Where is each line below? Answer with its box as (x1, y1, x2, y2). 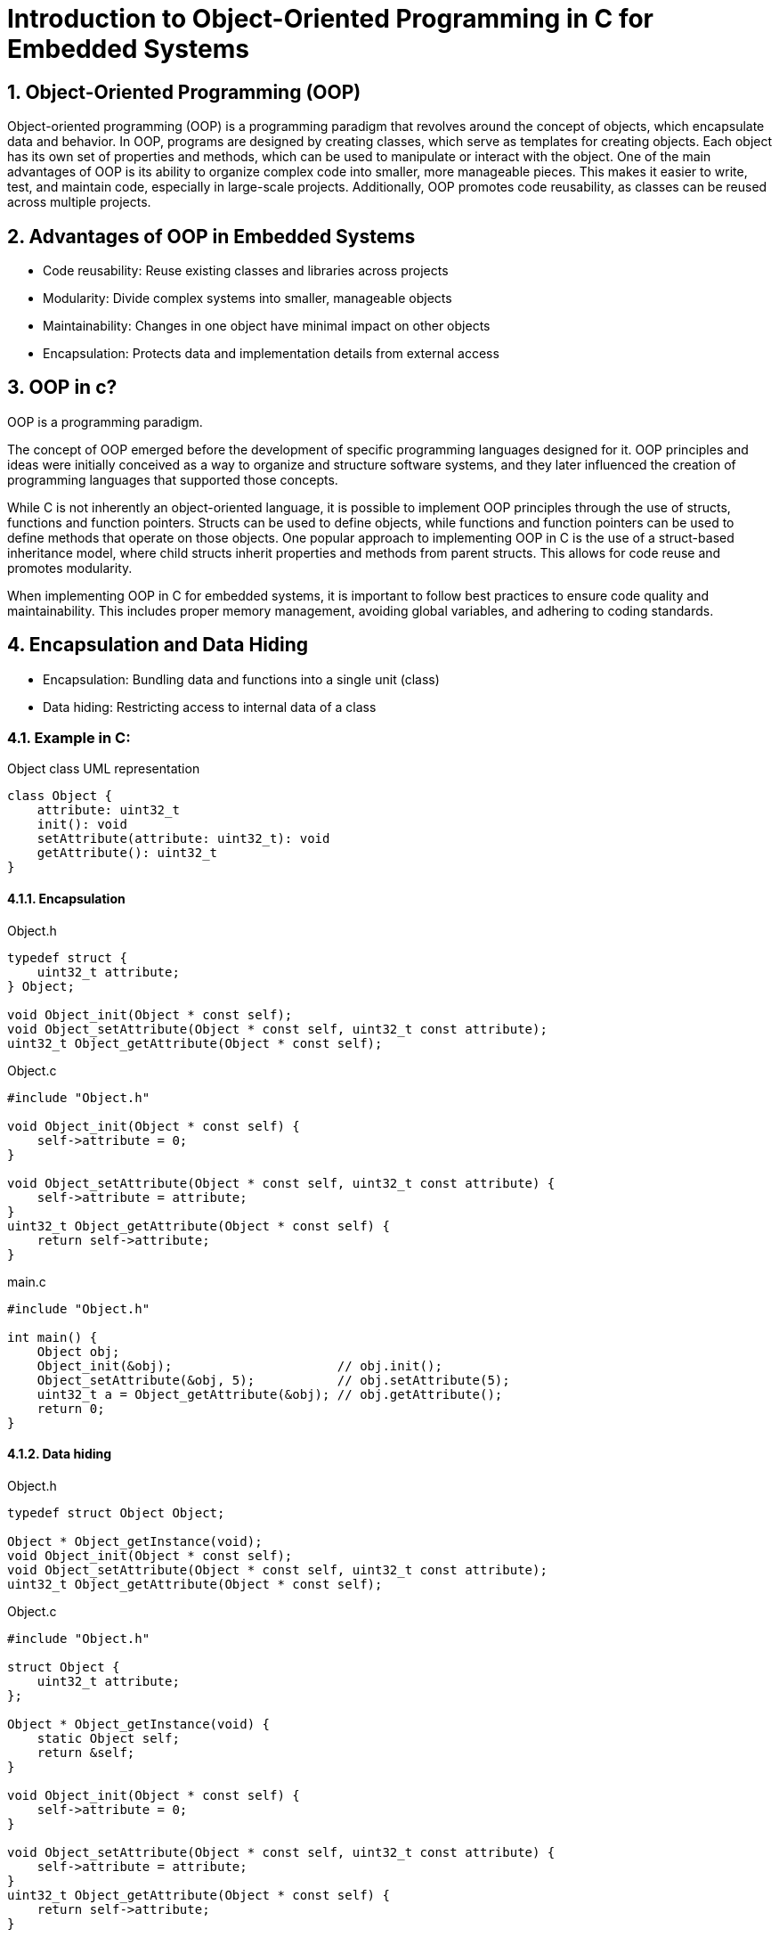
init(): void (37, 817, 127, 832)
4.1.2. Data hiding (7, 1446, 112, 1462)
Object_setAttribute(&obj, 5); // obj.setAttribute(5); (37, 1372, 510, 1387)
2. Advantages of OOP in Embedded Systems (7, 225, 416, 248)
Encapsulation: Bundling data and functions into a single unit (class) (43, 671, 440, 687)
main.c (7, 1273, 46, 1289)
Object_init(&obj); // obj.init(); (37, 1358, 442, 1373)
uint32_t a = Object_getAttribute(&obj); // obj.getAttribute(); (37, 1386, 503, 1402)
